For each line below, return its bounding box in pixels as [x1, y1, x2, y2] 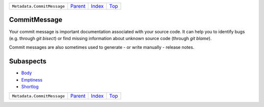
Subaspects [9, 57, 46, 65]
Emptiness [21, 77, 43, 83]
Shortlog [21, 84, 39, 89]
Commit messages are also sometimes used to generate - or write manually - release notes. [9, 44, 195, 50]
